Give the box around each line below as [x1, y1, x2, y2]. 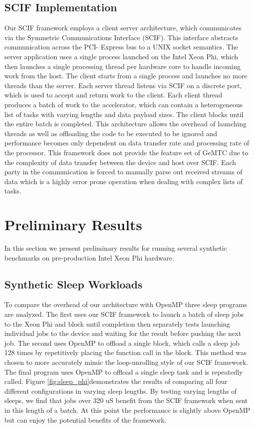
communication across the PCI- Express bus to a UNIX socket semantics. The [4, 42, 238, 52]
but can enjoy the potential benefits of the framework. [4, 414, 167, 425]
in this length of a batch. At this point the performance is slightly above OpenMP [4, 404, 251, 415]
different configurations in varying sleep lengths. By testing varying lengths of [4, 385, 237, 396]
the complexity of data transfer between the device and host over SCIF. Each [4, 157, 236, 167]
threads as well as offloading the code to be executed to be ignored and [4, 128, 217, 138]
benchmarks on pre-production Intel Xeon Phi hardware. [4, 252, 174, 262]
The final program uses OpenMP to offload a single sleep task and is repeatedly [4, 366, 243, 377]
